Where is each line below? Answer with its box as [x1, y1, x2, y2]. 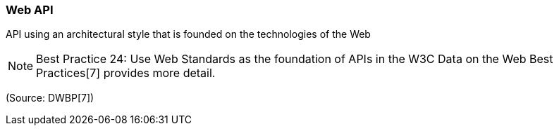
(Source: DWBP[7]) [6, 92, 94, 104]
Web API [6, 3, 54, 17]
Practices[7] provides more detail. [36, 66, 216, 81]
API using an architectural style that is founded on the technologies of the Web [6, 28, 371, 41]
